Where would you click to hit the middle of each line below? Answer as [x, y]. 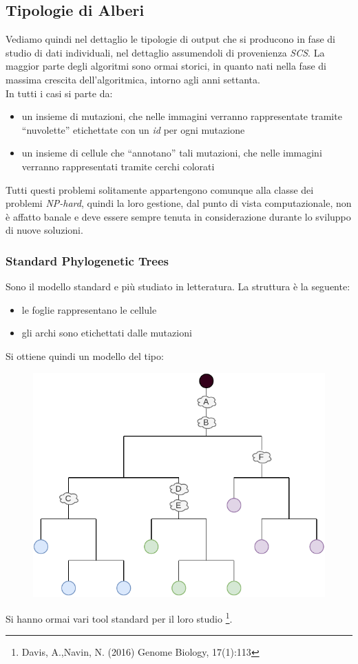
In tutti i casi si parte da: [59, 93]
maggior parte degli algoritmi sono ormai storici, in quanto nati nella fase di [166, 66]
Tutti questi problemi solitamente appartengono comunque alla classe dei [160, 189]
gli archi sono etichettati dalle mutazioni [107, 333]
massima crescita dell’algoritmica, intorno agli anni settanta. [133, 79]
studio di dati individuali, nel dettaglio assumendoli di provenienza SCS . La [165, 52]
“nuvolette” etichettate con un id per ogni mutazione [133, 129]
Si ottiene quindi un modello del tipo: [85, 355]
